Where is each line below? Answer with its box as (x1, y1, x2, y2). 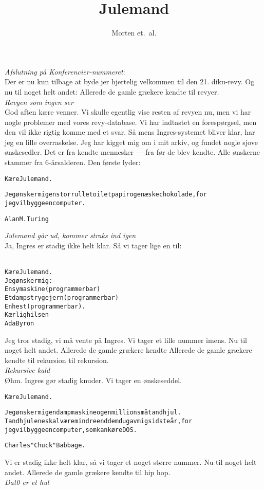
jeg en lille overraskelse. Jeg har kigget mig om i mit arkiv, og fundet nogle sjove (5, 136, 258, 147)
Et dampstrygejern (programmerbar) (5, 294, 119, 302)
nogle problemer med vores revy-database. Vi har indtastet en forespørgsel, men (5, 116, 257, 127)
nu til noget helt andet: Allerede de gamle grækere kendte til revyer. (5, 86, 219, 97)
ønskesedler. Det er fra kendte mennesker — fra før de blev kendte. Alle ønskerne (5, 147, 260, 157)
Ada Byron (5, 320, 34, 327)
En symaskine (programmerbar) (5, 285, 101, 293)
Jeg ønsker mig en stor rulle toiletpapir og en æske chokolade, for (5, 191, 207, 198)
